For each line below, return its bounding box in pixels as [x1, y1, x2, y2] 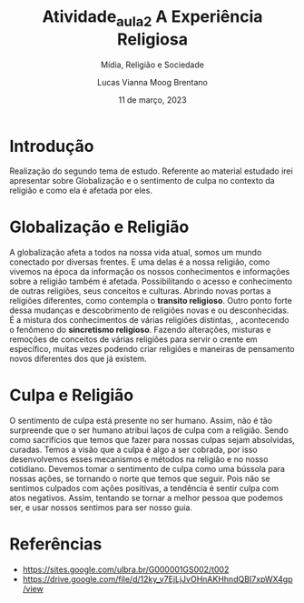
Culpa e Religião [9, 385, 134, 406]
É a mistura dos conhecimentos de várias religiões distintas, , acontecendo [9, 315, 289, 326]
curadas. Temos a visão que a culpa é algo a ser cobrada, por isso [9, 444, 258, 456]
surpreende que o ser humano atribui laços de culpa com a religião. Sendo [9, 425, 289, 436]
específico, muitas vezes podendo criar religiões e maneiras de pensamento [9, 344, 295, 355]
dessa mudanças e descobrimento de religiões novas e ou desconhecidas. [9, 305, 289, 316]
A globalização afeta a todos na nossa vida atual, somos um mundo [9, 247, 262, 258]
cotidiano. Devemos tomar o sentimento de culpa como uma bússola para [9, 464, 286, 475]
